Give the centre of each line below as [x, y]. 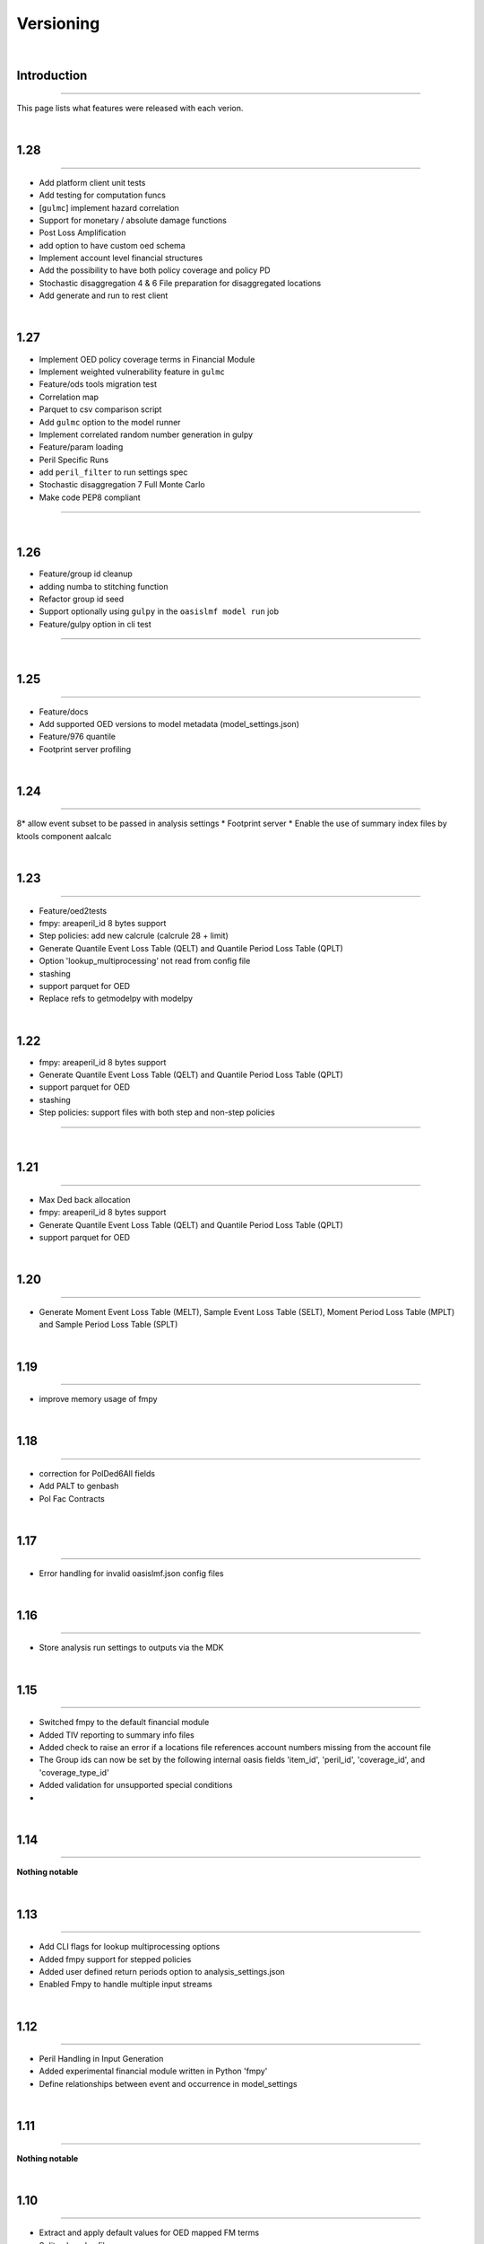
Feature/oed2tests [73, 910]
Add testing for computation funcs [102, 195]
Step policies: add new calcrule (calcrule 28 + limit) [134, 936]
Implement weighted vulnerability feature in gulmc [132, 372]
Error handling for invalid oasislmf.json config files [131, 1573]
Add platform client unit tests [92, 182]
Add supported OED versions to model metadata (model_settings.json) [169, 723]
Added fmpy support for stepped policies [115, 1959]
